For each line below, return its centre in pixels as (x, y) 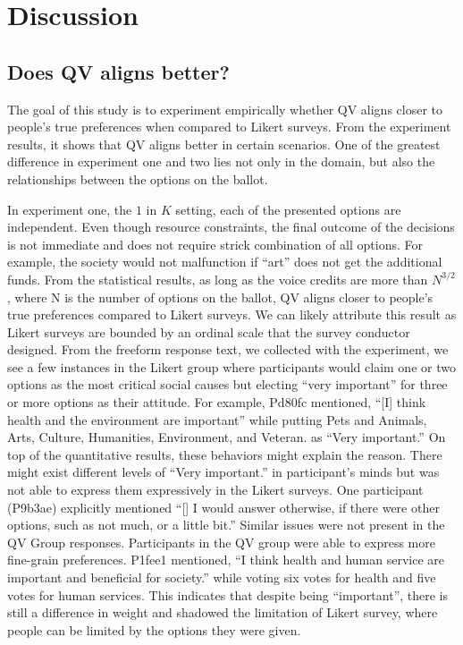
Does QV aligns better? (118, 71)
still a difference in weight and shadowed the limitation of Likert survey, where (223, 612)
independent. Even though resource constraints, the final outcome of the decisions (231, 227)
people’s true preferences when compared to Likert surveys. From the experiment (229, 127)
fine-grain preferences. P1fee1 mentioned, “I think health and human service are (226, 560)
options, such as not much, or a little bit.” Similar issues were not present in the (226, 525)
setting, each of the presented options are (288, 209)
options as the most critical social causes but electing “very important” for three (227, 384)
